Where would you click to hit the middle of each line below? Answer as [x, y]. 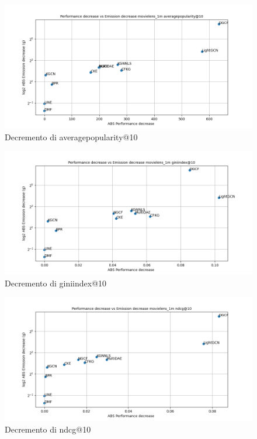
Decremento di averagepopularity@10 [71, 136]
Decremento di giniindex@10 [56, 283]
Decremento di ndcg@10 [48, 429]
